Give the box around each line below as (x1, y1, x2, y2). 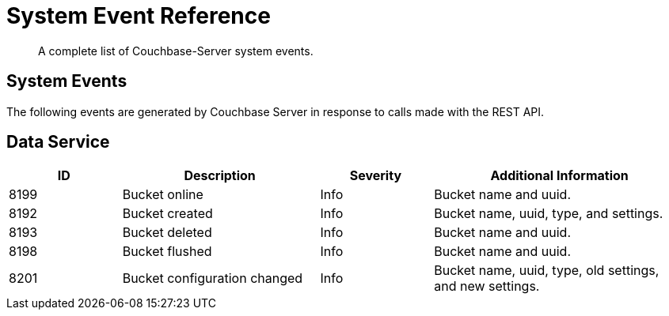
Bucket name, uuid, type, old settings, (434, 262, 659, 279)
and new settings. (434, 278, 540, 295)
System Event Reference (6, 2, 271, 29)
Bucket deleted (122, 224, 212, 241)
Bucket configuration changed (122, 270, 303, 287)
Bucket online (122, 186, 203, 203)
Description (184, 167, 256, 184)
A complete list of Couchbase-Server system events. (38, 43, 314, 58)
